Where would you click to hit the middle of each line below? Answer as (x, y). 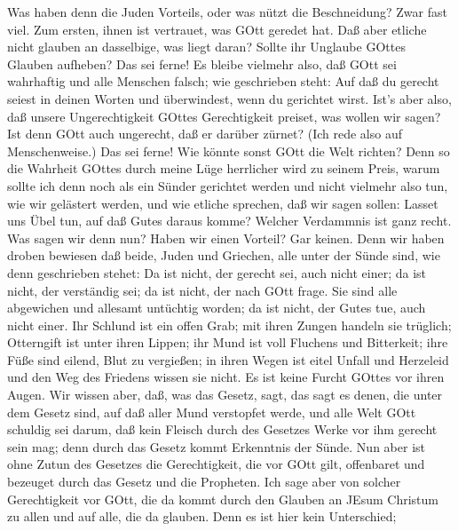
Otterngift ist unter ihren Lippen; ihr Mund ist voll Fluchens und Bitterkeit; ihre (228, 342)
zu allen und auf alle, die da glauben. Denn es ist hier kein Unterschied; (202, 516)
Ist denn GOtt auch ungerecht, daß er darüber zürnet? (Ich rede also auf (205, 134)
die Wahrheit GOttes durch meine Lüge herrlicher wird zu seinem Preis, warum (224, 168)
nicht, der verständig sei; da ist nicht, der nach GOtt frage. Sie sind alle (202, 290)
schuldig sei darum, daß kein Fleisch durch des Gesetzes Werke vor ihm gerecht (222, 429)
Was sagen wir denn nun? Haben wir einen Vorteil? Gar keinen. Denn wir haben (226, 238)
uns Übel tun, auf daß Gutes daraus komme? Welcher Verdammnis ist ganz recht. (229, 221)
